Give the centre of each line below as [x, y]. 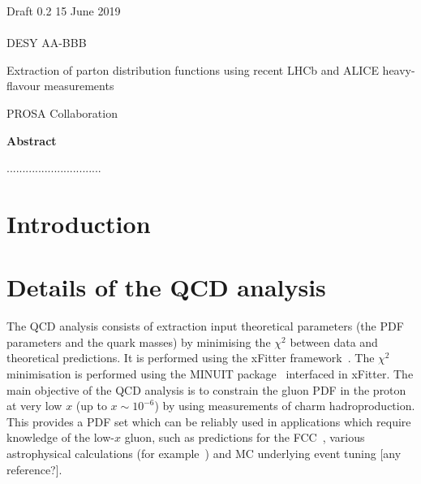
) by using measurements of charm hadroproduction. [285, 406]
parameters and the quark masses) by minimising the [139, 341]
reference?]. [34, 469]
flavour [24, 86]
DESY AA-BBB [47, 43]
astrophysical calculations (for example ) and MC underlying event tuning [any [204, 453]
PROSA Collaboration [62, 112]
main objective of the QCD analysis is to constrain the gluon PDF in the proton [206, 389]
